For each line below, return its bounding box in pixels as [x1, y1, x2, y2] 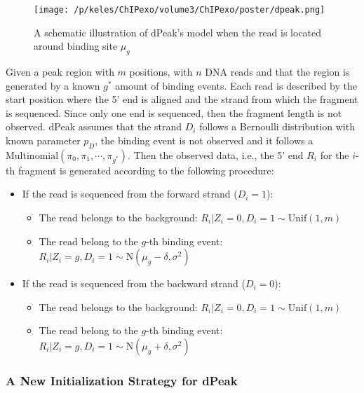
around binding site [34, 39, 118, 53]
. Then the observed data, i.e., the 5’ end [127, 147, 304, 162]
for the [320, 147, 349, 162]
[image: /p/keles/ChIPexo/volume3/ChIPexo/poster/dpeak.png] [34, 5, 325, 15]
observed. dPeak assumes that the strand [6, 119, 182, 134]
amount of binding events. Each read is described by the [115, 78, 357, 92]
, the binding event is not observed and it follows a [95, 133, 314, 148]
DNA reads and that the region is [205, 64, 350, 79]
